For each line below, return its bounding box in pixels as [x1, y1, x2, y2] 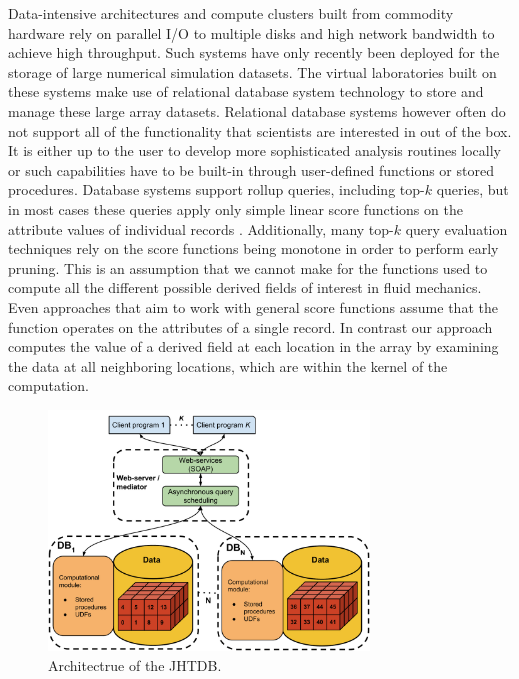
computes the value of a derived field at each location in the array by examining [8, 336, 499, 357]
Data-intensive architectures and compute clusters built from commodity [8, 3, 454, 23]
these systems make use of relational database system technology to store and [8, 81, 484, 102]
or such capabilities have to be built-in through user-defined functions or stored [8, 159, 494, 180]
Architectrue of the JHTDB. [48, 654, 222, 675]
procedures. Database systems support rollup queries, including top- [8, 179, 425, 200]
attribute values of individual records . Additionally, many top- [8, 218, 394, 239]
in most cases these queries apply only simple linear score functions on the [8, 198, 463, 219]
